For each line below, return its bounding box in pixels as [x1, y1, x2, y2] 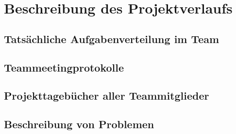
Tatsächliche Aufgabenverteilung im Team [4, 31, 219, 46]
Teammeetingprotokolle [4, 60, 124, 74]
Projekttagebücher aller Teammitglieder [4, 88, 209, 103]
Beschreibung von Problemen [4, 117, 154, 132]
